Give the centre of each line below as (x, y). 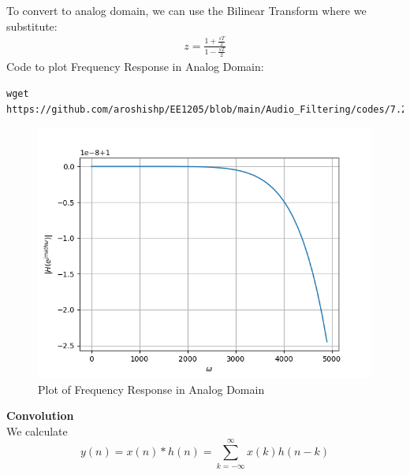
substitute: (32, 26)
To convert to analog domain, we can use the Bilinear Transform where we (186, 10)
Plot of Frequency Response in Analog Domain (151, 389)
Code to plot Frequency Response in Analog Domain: (135, 67)
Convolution (40, 416)
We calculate (37, 430)
